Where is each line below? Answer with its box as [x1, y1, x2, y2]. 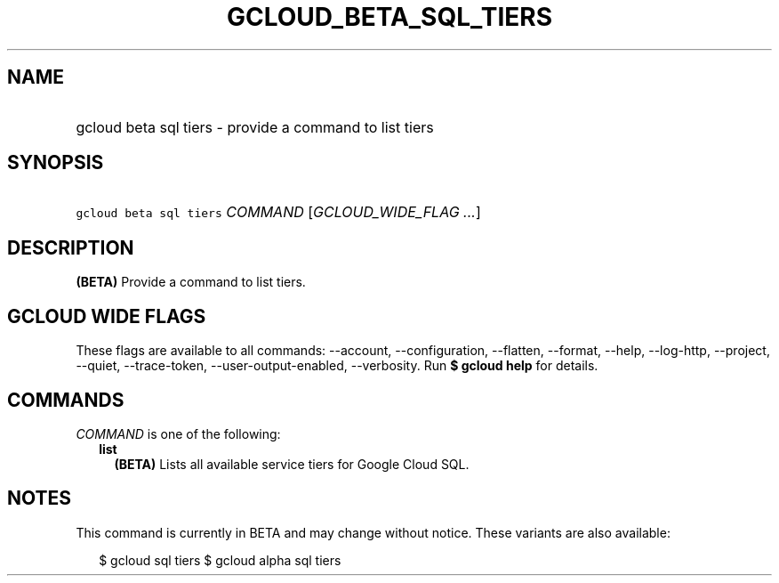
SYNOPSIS [7, 151, 104, 174]
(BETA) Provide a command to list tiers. [76, 274, 306, 290]
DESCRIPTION [7, 236, 134, 259]
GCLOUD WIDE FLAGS [7, 304, 206, 328]
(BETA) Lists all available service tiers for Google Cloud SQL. [114, 456, 470, 472]
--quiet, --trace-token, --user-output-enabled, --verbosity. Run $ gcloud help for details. [76, 358, 598, 374]
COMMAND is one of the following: [76, 425, 281, 441]
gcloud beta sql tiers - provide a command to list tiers [76, 117, 434, 136]
